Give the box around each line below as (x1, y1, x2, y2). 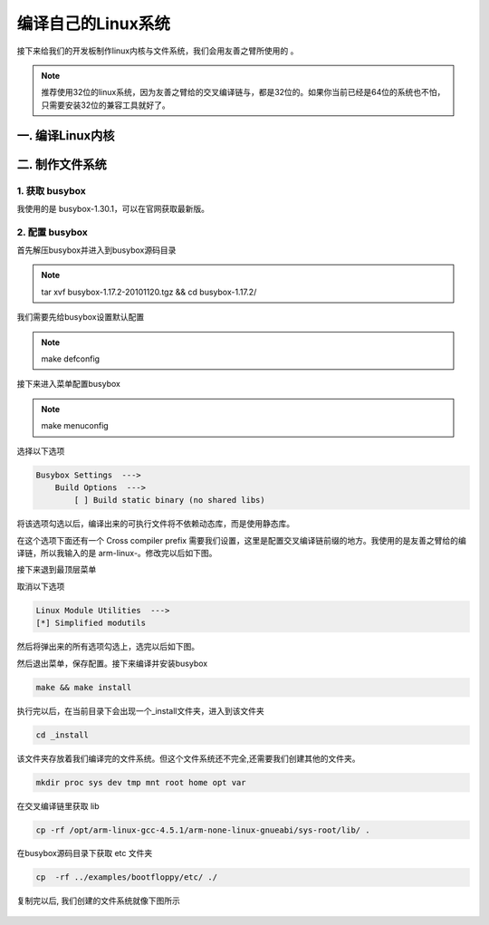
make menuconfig (41, 420, 109, 431)
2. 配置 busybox (16, 226, 88, 238)
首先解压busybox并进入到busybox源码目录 (16, 245, 177, 255)
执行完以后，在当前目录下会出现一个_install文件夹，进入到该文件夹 (16, 705, 264, 716)
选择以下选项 (16, 445, 65, 457)
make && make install (35, 682, 132, 692)
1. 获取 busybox (16, 184, 86, 197)
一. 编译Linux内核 (16, 128, 115, 143)
